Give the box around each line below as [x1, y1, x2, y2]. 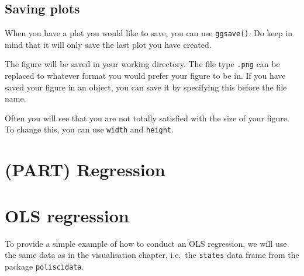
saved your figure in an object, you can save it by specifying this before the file [5, 81, 287, 93]
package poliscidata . [5, 260, 84, 272]
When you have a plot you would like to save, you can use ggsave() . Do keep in [5, 27, 292, 39]
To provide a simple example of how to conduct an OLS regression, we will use [5, 237, 287, 249]
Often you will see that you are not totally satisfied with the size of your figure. [5, 111, 289, 124]
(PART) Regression [5, 158, 165, 181]
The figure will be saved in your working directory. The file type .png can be [5, 58, 280, 70]
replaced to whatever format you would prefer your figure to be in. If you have [5, 69, 286, 82]
